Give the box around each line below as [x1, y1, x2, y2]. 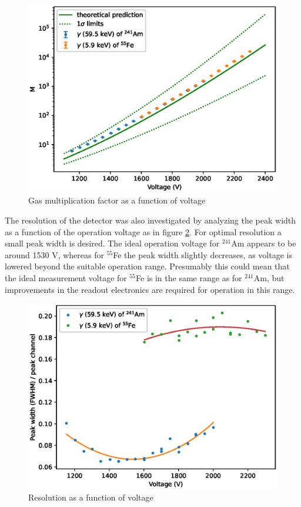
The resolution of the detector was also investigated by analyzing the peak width [5, 214, 296, 226]
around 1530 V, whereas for [5, 248, 104, 261]
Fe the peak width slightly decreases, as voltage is [113, 248, 292, 261]
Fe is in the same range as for [136, 271, 242, 283]
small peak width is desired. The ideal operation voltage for [5, 237, 220, 249]
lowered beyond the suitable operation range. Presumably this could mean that [5, 260, 290, 272]
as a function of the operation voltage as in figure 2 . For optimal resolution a [5, 225, 282, 238]
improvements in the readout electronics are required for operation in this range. [5, 283, 295, 295]
